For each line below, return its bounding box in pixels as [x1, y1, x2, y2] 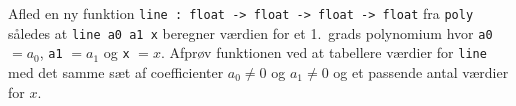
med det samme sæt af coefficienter [8, 61, 224, 82]
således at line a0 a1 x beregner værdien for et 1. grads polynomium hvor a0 [8, 22, 493, 43]
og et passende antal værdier [333, 61, 509, 82]
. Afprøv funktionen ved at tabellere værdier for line [160, 42, 487, 63]
